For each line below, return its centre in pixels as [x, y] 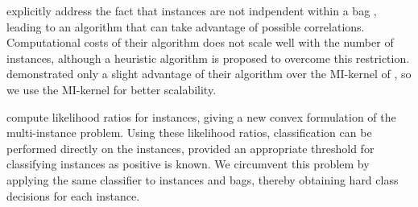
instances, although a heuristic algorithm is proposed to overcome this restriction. [208, 58]
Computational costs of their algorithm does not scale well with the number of [200, 42]
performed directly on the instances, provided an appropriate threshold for [190, 148]
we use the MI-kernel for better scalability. [112, 89]
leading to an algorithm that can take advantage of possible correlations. [186, 26]
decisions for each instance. [73, 195]
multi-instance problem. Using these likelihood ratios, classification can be [189, 132]
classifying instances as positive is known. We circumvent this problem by [188, 164]
